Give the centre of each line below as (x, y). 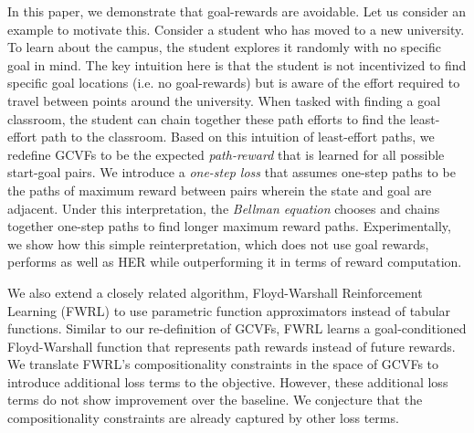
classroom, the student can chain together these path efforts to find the (207, 118)
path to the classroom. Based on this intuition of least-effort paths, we (237, 137)
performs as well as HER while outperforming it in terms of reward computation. (235, 262)
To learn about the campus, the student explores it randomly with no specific (224, 47)
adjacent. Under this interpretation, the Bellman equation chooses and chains (224, 208)
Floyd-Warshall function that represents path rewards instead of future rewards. (232, 346)
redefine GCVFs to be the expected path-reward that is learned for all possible (226, 154)
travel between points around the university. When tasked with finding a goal (224, 100)
